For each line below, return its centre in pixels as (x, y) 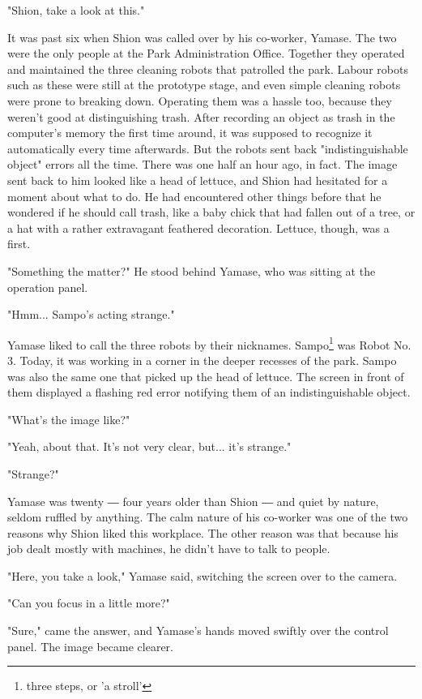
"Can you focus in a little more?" (89, 603)
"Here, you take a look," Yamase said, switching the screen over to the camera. (202, 575)
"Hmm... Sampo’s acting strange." (91, 314)
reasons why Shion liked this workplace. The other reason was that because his (203, 532)
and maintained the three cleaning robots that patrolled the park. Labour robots (208, 69)
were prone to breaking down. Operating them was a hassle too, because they (200, 100)
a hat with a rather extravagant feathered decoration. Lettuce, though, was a (198, 227)
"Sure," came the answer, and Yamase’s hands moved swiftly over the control (198, 630)
